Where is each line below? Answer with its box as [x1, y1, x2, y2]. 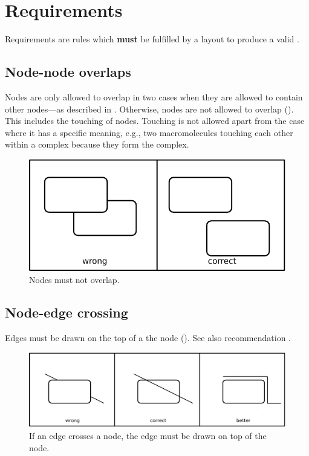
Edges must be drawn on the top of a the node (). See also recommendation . [5, 331, 291, 344]
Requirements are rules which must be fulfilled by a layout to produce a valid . [5, 33, 299, 45]
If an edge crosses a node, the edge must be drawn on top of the [29, 429, 267, 441]
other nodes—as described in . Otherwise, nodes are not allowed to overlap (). [5, 102, 294, 115]
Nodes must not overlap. [29, 273, 120, 286]
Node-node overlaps [5, 62, 131, 81]
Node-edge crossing [5, 303, 128, 322]
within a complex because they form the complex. [5, 138, 189, 151]
